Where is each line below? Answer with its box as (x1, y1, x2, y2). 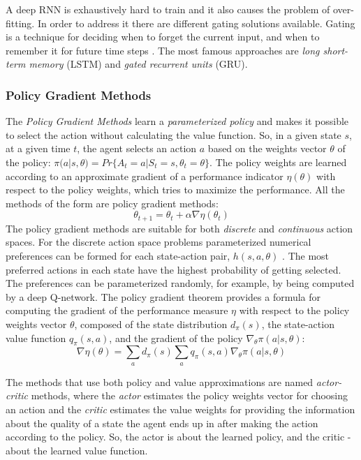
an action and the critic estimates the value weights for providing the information (6, 401, 355, 416)
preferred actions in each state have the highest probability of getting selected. (6, 262, 341, 276)
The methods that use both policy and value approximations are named (6, 374, 314, 389)
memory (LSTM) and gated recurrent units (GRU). (29, 57, 248, 71)
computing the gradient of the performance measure (6, 303, 228, 318)
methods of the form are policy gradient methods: (6, 195, 219, 210)
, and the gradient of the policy (109, 330, 243, 345)
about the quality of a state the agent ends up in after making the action (6, 415, 318, 430)
